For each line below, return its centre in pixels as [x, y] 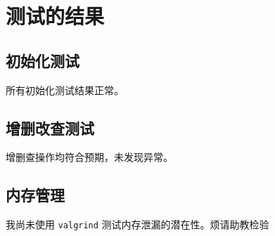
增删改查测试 [50, 127]
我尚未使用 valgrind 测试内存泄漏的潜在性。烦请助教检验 [137, 224]
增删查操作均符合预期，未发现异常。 [89, 157]
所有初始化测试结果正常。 [65, 90]
